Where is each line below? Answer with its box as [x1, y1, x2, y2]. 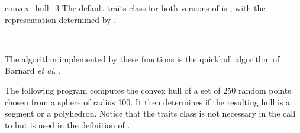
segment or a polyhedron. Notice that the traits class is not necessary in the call [5, 107, 296, 119]
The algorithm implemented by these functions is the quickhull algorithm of [5, 52, 280, 65]
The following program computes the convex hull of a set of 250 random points [5, 84, 291, 96]
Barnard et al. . [5, 64, 61, 77]
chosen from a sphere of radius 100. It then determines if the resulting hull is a [5, 95, 291, 108]
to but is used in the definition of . [5, 118, 130, 131]
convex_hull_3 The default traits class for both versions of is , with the [5, 2, 266, 14]
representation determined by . [5, 13, 117, 25]
